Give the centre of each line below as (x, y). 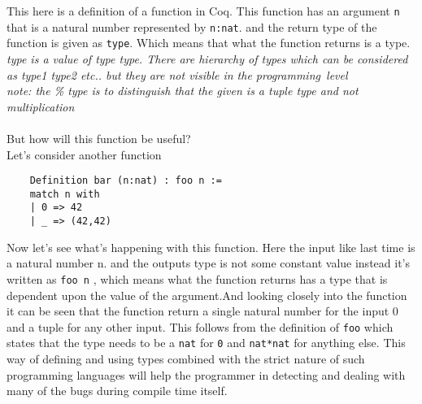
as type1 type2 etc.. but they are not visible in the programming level (177, 74)
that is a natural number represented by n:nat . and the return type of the (192, 26)
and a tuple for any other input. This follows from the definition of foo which (200, 326)
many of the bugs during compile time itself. (117, 391)
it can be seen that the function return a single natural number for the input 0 (202, 311)
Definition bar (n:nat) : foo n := (126, 181)
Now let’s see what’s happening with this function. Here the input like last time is (211, 247)
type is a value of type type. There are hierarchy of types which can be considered (207, 58)
